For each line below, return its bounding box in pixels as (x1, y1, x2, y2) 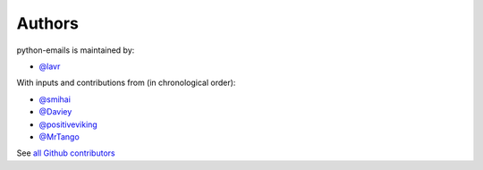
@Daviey (38, 106, 72, 117)
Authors (16, 13, 80, 33)
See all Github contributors (16, 148, 115, 158)
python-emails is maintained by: (16, 45, 135, 55)
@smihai (38, 94, 72, 105)
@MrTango (38, 131, 80, 142)
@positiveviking (38, 119, 97, 130)
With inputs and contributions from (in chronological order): (16, 77, 236, 89)
